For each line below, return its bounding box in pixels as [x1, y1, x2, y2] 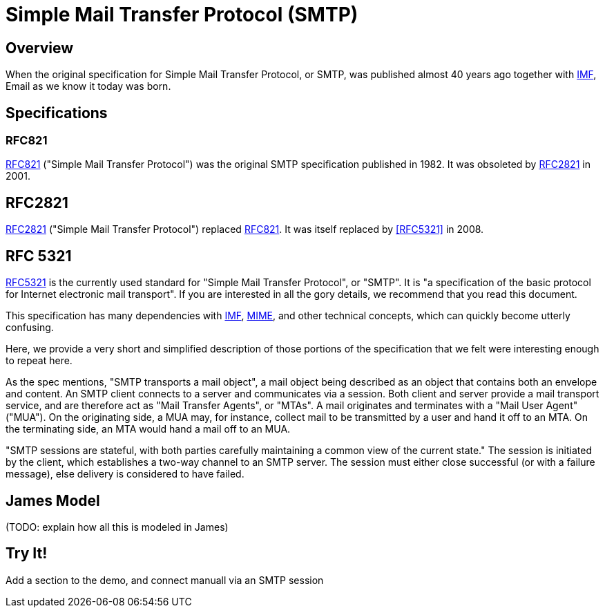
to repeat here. [6, 355, 73, 367]
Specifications [6, 104, 108, 122]
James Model [6, 491, 100, 509]
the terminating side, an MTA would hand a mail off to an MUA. [6, 423, 291, 435]
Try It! [6, 545, 48, 563]
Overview [6, 39, 74, 57]
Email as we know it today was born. [6, 80, 171, 93]
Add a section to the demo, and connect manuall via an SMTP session [6, 574, 324, 586]
